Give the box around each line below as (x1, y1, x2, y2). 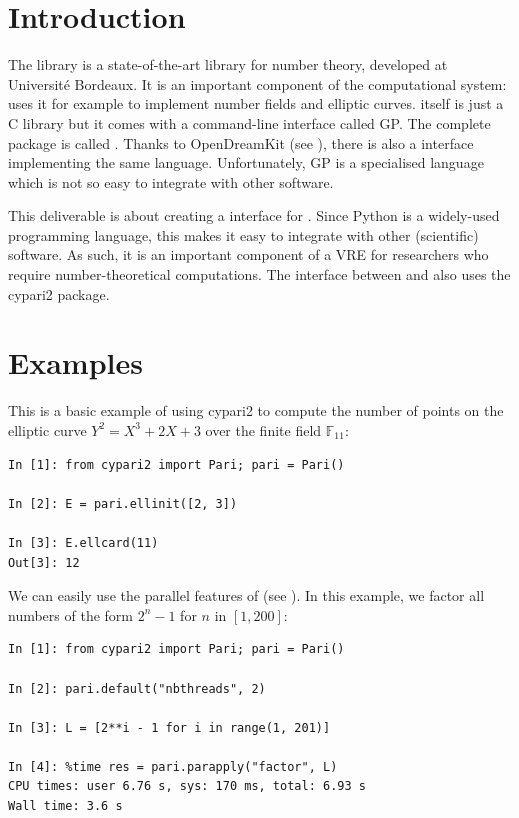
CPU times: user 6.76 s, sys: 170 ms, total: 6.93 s (8, 779, 366, 794)
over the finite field (205, 419, 322, 440)
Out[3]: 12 (8, 555, 80, 570)
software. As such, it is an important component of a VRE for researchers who (8, 244, 489, 265)
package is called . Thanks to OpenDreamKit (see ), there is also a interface (8, 132, 474, 153)
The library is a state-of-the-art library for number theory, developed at (8, 54, 448, 75)
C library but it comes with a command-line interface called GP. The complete (8, 112, 491, 133)
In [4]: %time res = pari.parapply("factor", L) (8, 759, 338, 774)
